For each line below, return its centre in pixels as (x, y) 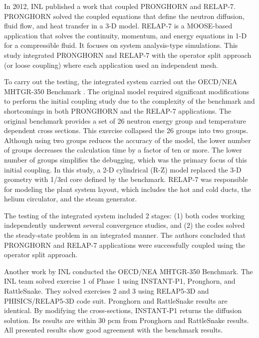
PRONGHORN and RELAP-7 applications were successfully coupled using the (125, 245)
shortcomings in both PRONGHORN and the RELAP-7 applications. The (118, 110)
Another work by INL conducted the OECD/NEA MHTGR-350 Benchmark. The (129, 271)
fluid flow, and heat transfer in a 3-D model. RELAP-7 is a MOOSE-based (118, 26)
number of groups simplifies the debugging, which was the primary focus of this (126, 159)
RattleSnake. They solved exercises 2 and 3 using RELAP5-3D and (107, 291)
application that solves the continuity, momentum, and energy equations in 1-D (126, 35)
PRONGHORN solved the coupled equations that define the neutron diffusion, (124, 16)
